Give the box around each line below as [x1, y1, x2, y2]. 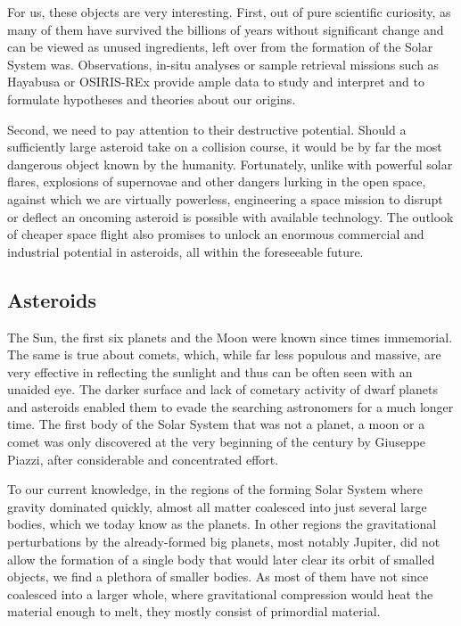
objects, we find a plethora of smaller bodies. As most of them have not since [7, 567, 429, 586]
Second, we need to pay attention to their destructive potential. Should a [7, 119, 407, 138]
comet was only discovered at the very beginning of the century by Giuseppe [7, 432, 426, 451]
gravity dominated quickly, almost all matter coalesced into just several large [7, 497, 427, 515]
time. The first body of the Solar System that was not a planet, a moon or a [7, 415, 425, 433]
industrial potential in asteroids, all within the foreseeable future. [7, 242, 364, 260]
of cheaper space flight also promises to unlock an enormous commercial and [7, 225, 424, 243]
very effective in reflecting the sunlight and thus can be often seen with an [7, 362, 413, 381]
